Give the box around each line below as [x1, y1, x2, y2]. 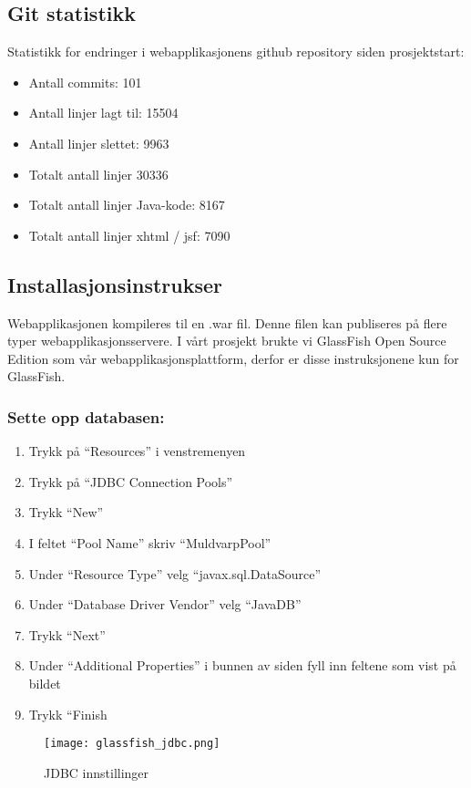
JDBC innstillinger [44, 762, 149, 782]
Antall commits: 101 [28, 72, 142, 91]
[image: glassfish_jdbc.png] [44, 737, 220, 751]
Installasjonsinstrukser [7, 270, 223, 298]
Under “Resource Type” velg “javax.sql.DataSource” [28, 564, 322, 583]
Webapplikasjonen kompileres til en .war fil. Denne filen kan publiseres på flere [7, 313, 447, 332]
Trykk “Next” [28, 625, 106, 644]
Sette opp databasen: [7, 405, 165, 428]
